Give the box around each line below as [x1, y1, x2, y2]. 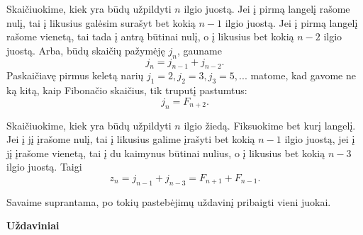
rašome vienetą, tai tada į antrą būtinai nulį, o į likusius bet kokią [6, 29, 294, 44]
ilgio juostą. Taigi [6, 159, 82, 174]
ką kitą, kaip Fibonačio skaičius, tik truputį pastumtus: [6, 83, 247, 98]
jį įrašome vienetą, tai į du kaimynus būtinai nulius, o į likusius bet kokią [6, 145, 325, 160]
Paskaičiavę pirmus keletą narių [6, 68, 144, 83]
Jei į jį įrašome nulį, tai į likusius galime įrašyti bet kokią [6, 132, 255, 147]
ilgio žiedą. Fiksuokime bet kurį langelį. [184, 117, 356, 132]
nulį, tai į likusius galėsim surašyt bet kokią [6, 15, 196, 30]
